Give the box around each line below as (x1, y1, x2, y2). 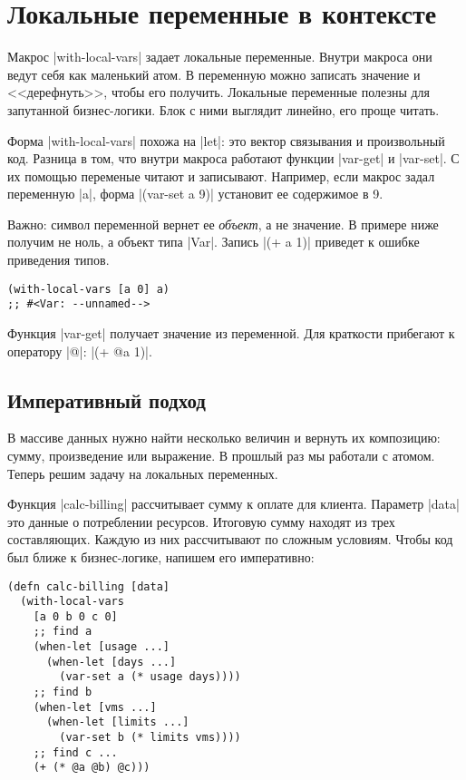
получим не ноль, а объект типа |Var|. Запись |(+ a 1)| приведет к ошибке (7, 232, 420, 251)
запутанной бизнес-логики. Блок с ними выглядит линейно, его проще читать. (7, 100, 440, 119)
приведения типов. (7, 250, 110, 269)
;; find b (33, 686, 92, 699)
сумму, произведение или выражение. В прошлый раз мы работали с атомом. (7, 445, 435, 464)
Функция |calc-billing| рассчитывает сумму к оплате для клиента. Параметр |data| (7, 494, 460, 513)
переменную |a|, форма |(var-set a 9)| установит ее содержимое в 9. (7, 184, 383, 203)
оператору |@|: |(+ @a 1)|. (7, 341, 152, 360)
